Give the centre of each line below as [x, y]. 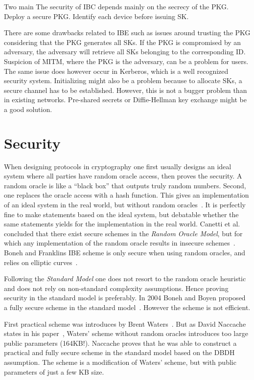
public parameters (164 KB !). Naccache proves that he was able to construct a [120, 343]
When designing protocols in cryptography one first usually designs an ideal [118, 166]
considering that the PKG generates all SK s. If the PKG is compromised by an [123, 42]
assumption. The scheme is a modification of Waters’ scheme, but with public [120, 362]
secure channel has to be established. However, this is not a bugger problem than [126, 90]
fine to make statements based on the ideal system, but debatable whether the [121, 214]
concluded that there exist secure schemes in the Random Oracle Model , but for [123, 233]
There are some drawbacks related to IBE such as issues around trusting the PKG [127, 33]
